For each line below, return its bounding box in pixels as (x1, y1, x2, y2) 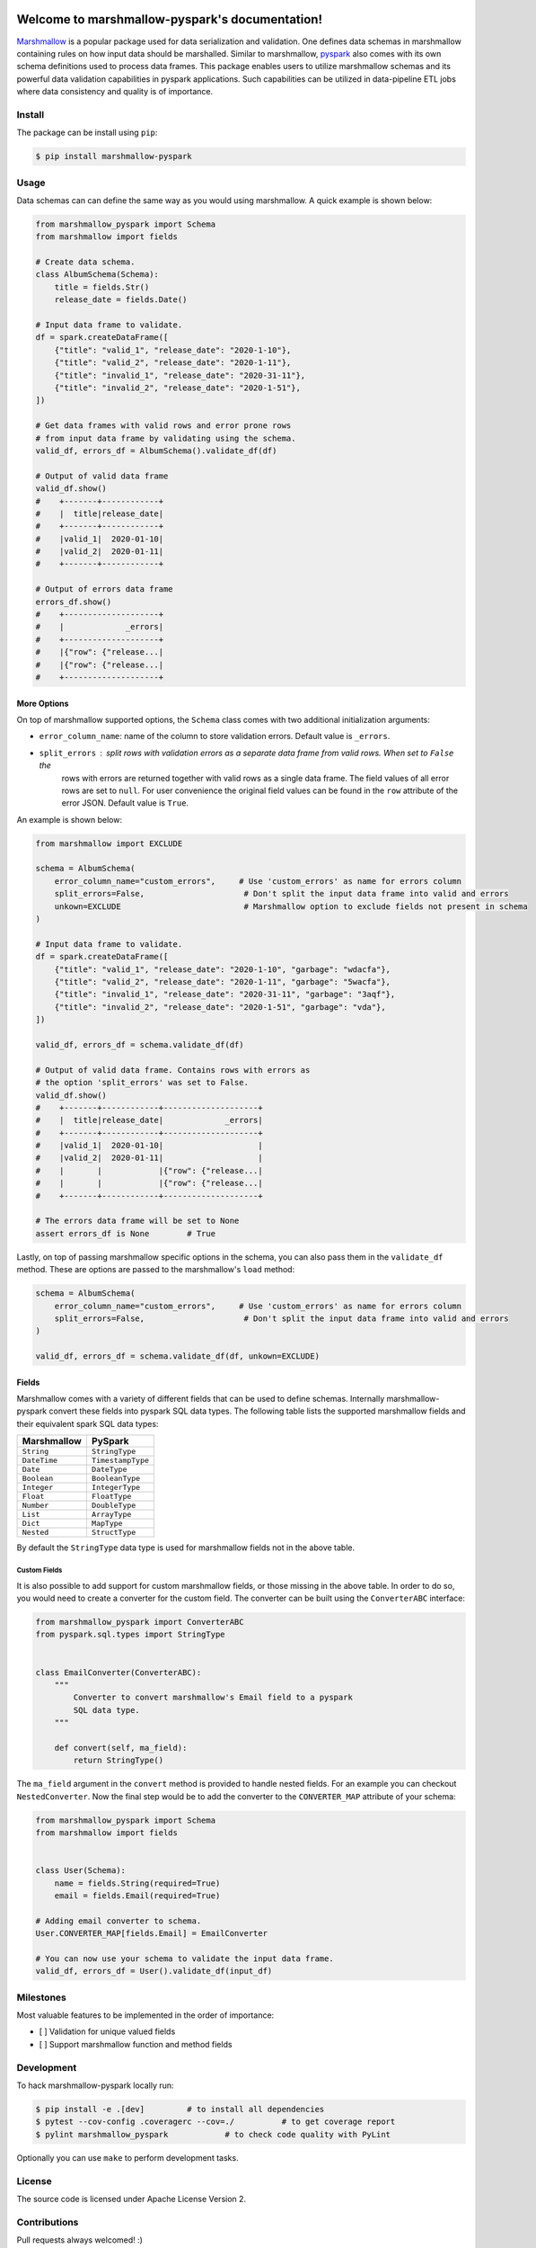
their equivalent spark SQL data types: (16, 1418, 159, 1429)
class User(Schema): (35, 1866, 126, 1876)
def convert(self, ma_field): (54, 1743, 188, 1753)
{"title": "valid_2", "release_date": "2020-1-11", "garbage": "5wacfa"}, (54, 977, 391, 986)
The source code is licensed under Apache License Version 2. (16, 2193, 247, 2204)
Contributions (16, 2216, 79, 2228)
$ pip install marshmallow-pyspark (35, 151, 192, 162)
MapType (91, 1519, 123, 1529)
